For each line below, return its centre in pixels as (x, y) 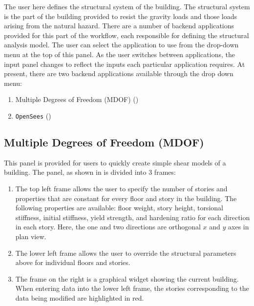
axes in (239, 227)
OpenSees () (33, 115)
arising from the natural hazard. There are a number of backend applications (119, 26)
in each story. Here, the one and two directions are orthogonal (108, 227)
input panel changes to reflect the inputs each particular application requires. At (125, 64)
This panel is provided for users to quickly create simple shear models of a (115, 162)
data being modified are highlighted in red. (80, 297)
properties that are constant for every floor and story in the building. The (126, 198)
